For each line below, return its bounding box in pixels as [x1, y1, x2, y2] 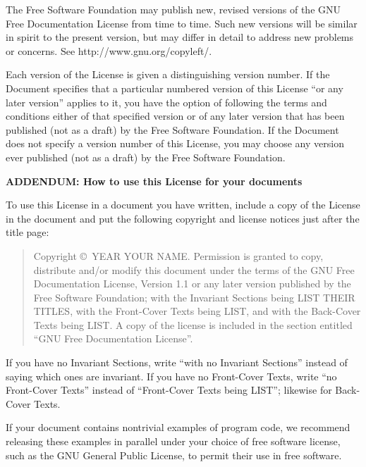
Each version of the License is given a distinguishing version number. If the [6, 67, 330, 82]
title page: [6, 225, 49, 239]
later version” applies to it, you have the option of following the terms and [6, 94, 327, 109]
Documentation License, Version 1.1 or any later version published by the [33, 276, 351, 291]
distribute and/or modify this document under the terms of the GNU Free [33, 262, 355, 277]
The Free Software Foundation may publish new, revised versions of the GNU [6, 2, 341, 16]
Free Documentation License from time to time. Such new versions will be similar [6, 15, 358, 30]
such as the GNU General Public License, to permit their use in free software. [6, 447, 342, 462]
